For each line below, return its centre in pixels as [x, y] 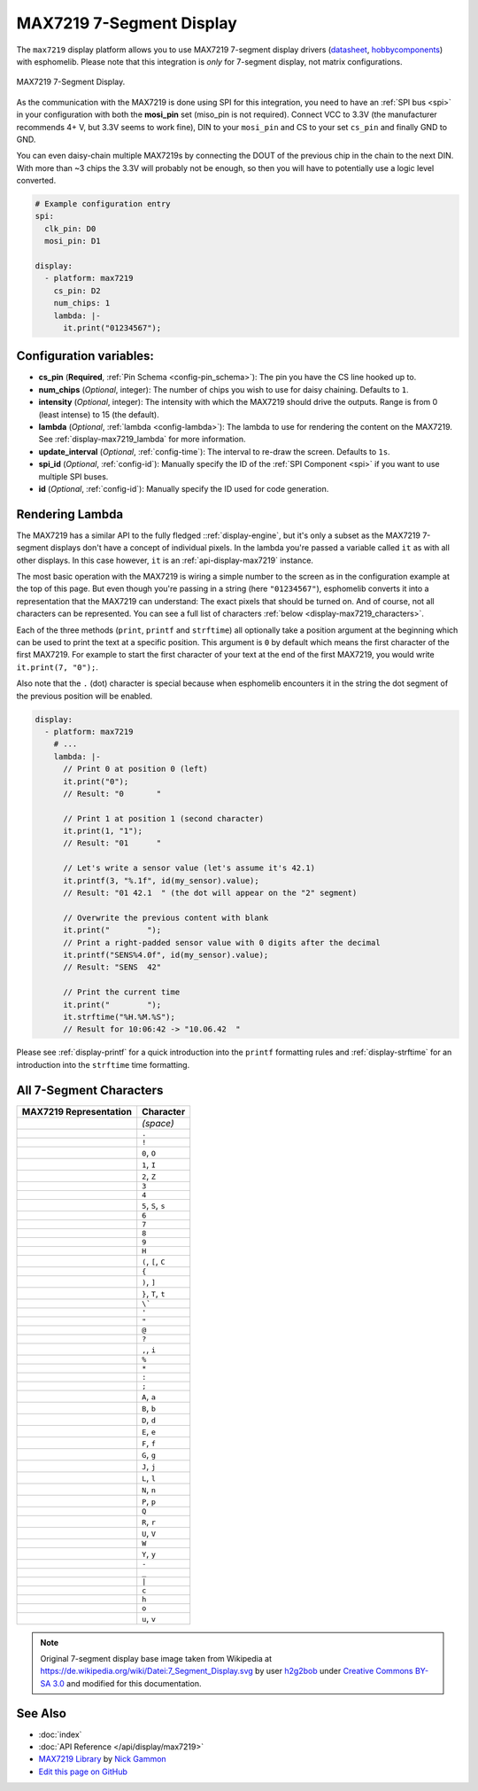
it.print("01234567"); [112, 327]
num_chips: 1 [82, 303]
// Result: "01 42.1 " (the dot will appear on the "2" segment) [210, 893]
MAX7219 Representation [77, 1111]
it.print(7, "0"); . [58, 667]
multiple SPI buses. [73, 476]
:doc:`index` [60, 1734]
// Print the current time [122, 992]
